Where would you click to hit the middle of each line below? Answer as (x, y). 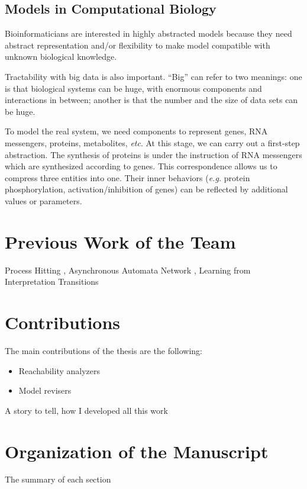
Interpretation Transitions (52, 282)
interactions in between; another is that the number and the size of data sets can (151, 100)
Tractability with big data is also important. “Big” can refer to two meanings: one (153, 76)
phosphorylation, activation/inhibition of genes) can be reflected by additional (146, 189)
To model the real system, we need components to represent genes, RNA (136, 131)
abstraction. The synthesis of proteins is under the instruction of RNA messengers (153, 154)
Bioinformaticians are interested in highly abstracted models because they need (148, 33)
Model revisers (45, 390)
